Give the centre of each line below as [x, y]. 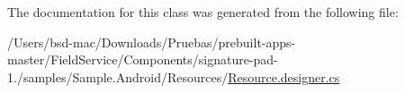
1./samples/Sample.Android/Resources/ [118, 76]
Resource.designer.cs [284, 76]
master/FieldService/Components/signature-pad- [143, 59]
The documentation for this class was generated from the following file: [203, 12]
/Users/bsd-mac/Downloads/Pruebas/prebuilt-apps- [152, 42]
